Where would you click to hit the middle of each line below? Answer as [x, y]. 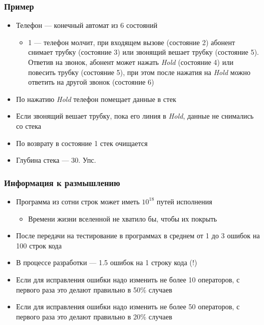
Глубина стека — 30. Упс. [56, 160]
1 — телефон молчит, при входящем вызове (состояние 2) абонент [131, 42]
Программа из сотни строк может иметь [78, 201]
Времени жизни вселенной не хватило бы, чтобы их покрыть [123, 218]
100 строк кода [39, 245]
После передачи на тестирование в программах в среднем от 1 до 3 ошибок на [138, 236]
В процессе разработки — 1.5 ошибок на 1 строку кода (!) [107, 262]
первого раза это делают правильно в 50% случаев [94, 289]
